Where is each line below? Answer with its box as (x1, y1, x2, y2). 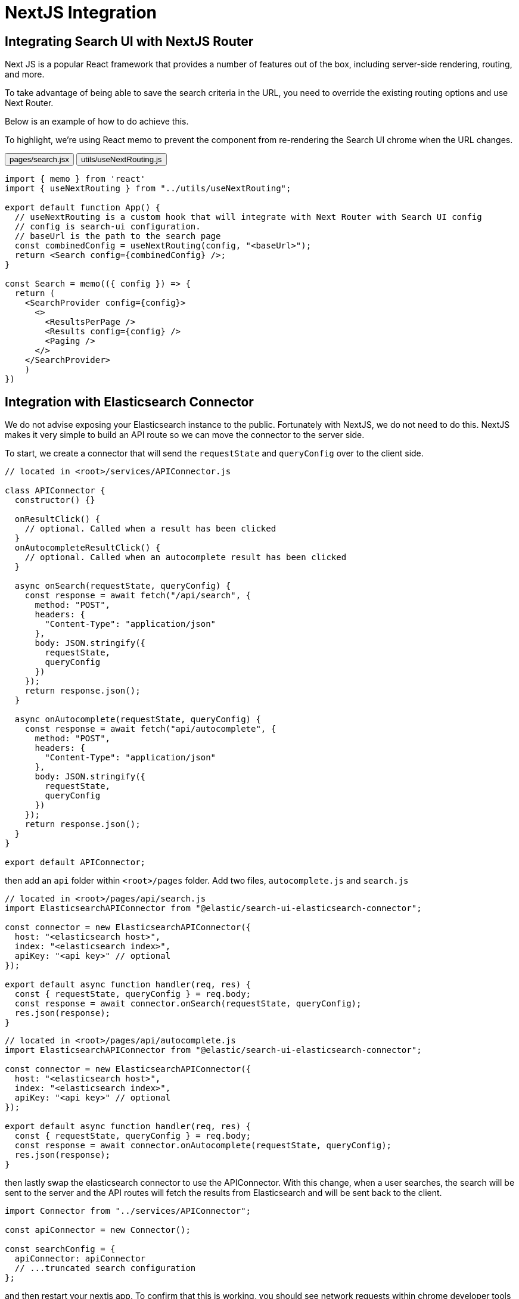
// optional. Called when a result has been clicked (24, 524, 276, 534)
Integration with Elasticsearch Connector (5, 394, 254, 409)
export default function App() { (5, 203, 161, 213)
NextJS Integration (5, 2, 157, 23)
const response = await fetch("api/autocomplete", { (24, 724, 276, 734)
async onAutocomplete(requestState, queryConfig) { (14, 714, 261, 725)
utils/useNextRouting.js (80, 155, 162, 164)
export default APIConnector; (5, 857, 146, 868)
